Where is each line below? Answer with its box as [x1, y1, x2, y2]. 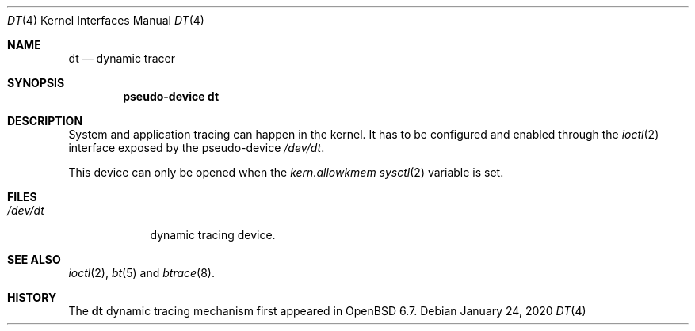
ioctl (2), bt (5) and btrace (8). [68, 266, 216, 280]
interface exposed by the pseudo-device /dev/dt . [68, 141, 325, 154]
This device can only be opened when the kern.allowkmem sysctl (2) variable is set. [68, 165, 504, 179]
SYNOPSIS [7, 76, 65, 89]
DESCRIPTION [7, 114, 83, 127]
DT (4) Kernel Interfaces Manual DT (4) [7, 13, 204, 27]
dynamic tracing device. [150, 228, 276, 242]
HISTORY [7, 291, 57, 304]
